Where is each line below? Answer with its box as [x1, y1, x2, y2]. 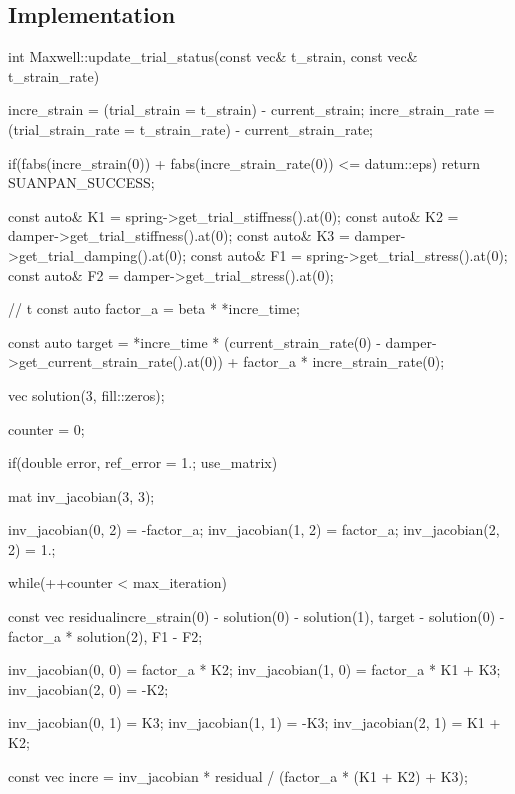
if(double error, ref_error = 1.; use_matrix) [8, 452, 278, 473]
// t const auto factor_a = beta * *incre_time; [8, 298, 300, 319]
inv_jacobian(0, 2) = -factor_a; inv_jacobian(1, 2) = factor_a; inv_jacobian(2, [8, 519, 500, 540]
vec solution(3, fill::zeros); [8, 384, 165, 405]
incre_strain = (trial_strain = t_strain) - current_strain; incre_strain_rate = [8, 99, 495, 120]
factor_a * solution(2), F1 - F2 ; [8, 625, 203, 646]
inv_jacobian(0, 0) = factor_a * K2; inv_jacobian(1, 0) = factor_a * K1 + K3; [8, 659, 501, 680]
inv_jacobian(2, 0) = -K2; [8, 678, 169, 699]
